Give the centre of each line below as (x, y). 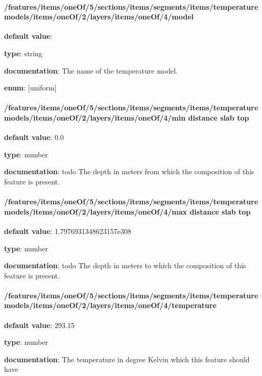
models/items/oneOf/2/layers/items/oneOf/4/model (99, 17)
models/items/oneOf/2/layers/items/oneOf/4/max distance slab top (127, 211)
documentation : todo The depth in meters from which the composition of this (129, 171)
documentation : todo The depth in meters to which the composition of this (125, 265)
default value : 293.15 (39, 325)
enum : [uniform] (30, 88)
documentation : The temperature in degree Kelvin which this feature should (127, 359)
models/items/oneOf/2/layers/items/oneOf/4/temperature (110, 305)
